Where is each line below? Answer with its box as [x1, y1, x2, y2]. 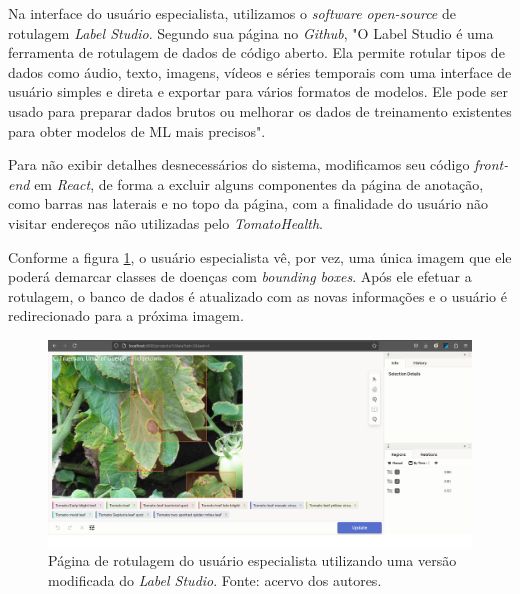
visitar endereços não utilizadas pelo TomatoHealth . [8, 212, 323, 233]
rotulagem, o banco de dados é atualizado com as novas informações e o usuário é [8, 285, 507, 306]
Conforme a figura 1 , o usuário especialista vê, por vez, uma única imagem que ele [8, 246, 512, 267]
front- [474, 154, 509, 175]
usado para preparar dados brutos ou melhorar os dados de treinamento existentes [8, 100, 512, 121]
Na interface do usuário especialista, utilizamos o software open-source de [8, 3, 456, 23]
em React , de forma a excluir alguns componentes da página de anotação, [34, 173, 484, 194]
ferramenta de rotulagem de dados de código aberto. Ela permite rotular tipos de [8, 42, 505, 63]
